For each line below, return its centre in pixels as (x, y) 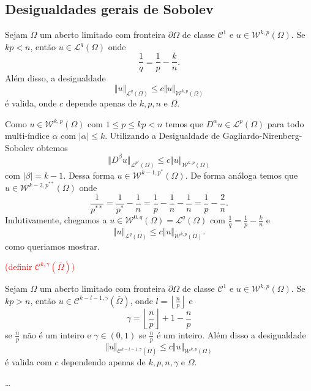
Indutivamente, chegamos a (56, 219)
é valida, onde (31, 102)
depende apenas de (101, 102)
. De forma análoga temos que (242, 175)
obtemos (52, 147)
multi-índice (27, 136)
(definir (19, 266)
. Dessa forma (89, 175)
